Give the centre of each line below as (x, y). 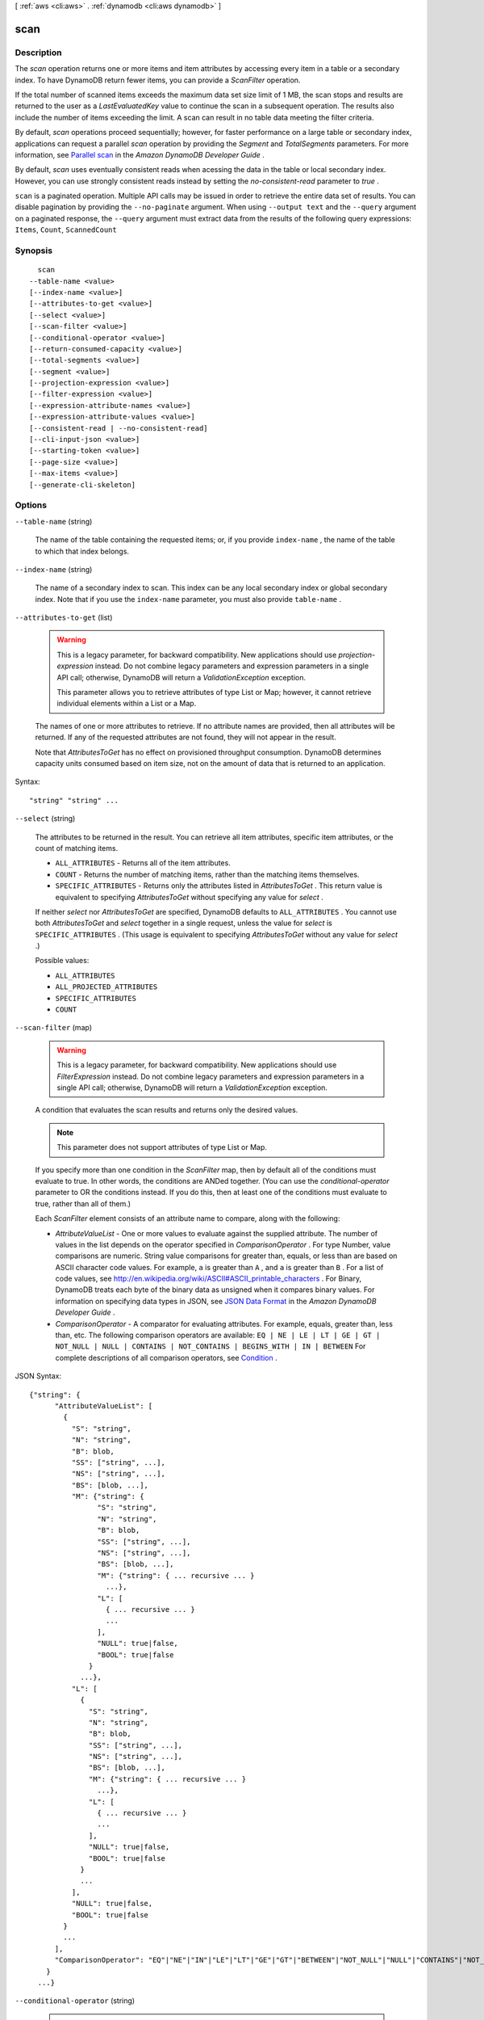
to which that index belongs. (82, 551)
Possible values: (62, 961)
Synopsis (33, 250)
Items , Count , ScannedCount (66, 229)
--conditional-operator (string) (75, 2001)
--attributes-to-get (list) (64, 617)
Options (31, 505)
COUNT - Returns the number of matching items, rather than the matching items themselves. (207, 874)
